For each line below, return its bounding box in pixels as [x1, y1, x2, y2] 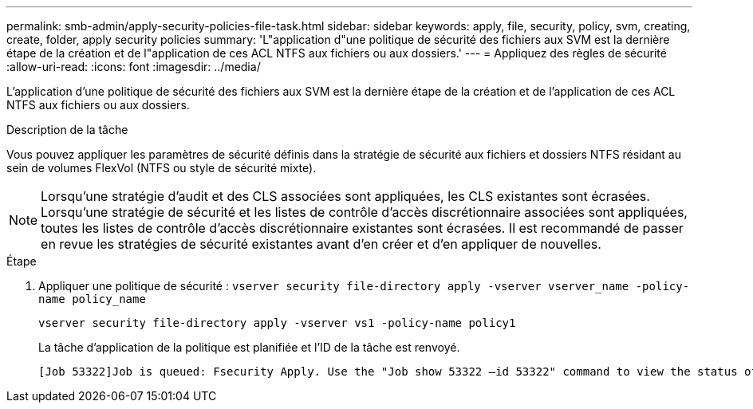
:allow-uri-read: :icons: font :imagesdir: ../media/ [6, 60, 261, 73]
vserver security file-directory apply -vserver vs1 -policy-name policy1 [38, 317, 516, 329]
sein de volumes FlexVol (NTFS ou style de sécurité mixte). [6, 161, 317, 175]
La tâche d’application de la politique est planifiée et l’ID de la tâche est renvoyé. [38, 340, 460, 354]
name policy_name [38, 293, 146, 305]
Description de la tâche [6, 123, 128, 136]
